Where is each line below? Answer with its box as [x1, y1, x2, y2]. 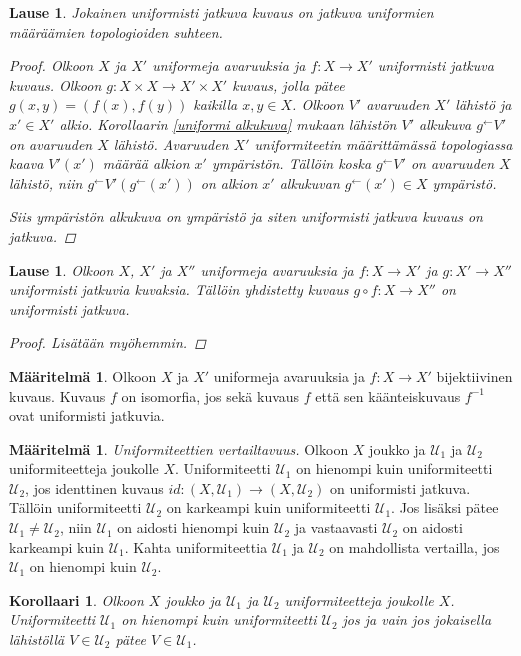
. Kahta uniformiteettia [124, 536, 268, 557]
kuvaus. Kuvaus [9, 385, 106, 406]
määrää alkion [102, 153, 190, 174]
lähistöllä [9, 629, 65, 650]
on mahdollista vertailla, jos [329, 536, 500, 557]
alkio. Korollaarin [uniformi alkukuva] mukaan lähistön [59, 113, 397, 134]
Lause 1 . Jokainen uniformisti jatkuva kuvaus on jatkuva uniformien [9, 2, 434, 22]
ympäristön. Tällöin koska [211, 153, 372, 174]
